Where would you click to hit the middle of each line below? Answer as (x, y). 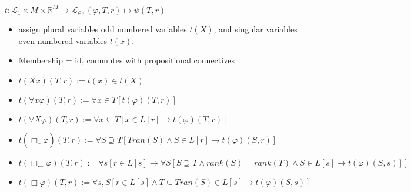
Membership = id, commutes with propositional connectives (126, 60)
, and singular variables (255, 28)
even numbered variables (63, 40)
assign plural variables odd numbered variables (103, 28)
